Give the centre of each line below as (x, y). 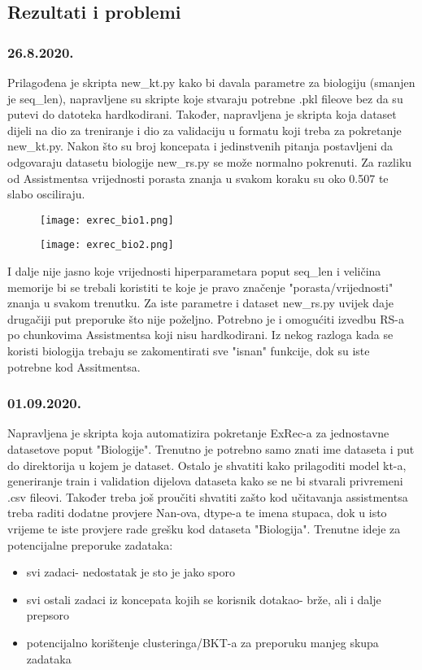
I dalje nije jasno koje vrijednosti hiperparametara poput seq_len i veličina (194, 271)
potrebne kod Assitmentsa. (74, 366)
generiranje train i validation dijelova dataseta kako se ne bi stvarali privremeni (205, 481)
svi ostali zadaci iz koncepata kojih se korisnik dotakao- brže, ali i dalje (204, 599)
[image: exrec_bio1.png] (107, 220)
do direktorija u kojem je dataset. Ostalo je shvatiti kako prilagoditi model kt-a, (207, 465)
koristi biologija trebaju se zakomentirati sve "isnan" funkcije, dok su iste (189, 351)
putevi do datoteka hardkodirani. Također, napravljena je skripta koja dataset (202, 114)
